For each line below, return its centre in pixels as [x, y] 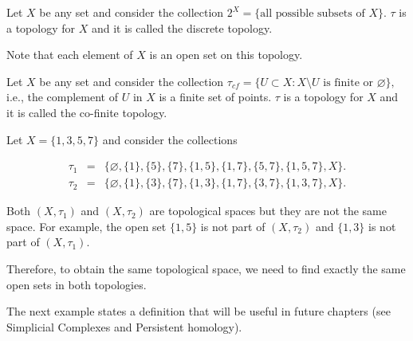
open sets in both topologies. [77, 284]
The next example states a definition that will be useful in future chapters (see [199, 311]
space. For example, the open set [87, 226]
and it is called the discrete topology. [182, 27]
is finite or [348, 82]
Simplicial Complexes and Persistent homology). [124, 326]
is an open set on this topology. [226, 55]
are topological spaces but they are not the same [268, 211]
